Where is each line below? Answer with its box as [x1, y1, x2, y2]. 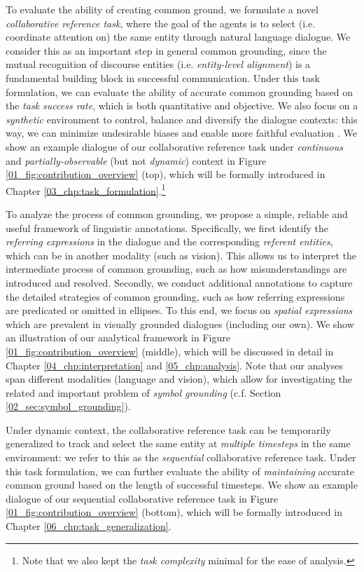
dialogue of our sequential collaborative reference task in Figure [6, 491, 279, 505]
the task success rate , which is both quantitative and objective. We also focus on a [6, 98, 358, 113]
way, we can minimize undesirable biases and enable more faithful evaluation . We [6, 125, 357, 140]
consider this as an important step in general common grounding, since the [6, 43, 327, 57]
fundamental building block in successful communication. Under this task [6, 70, 320, 85]
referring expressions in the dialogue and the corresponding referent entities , [6, 234, 333, 249]
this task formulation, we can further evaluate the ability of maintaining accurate [6, 463, 354, 478]
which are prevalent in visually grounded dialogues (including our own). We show [6, 316, 354, 331]
